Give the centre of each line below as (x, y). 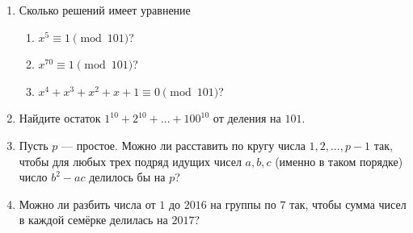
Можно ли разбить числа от (87, 204)
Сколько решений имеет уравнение (105, 10)
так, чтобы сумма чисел (348, 204)
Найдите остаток (60, 118)
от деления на (247, 118)
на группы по (243, 204)
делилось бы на (127, 177)
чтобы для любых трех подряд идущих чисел (130, 161)
